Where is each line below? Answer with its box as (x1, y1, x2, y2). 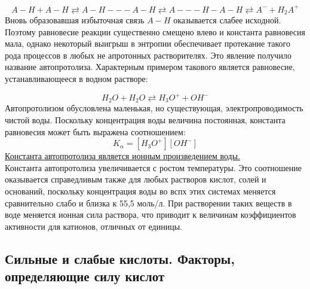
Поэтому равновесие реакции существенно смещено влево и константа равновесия (5, 25, 306, 38)
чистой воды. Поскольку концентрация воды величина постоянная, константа (5, 114, 286, 126)
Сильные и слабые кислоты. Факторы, (5, 249, 235, 267)
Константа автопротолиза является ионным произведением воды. (5, 150, 241, 162)
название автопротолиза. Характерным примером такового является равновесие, (5, 60, 295, 73)
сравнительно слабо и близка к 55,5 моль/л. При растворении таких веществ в (5, 196, 292, 209)
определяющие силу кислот (5, 267, 165, 285)
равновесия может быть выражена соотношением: (5, 125, 186, 138)
